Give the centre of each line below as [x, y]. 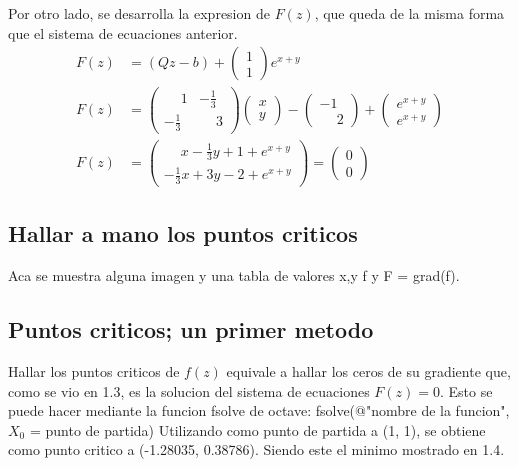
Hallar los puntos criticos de [94, 370]
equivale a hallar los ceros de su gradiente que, [368, 370]
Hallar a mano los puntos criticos [183, 233]
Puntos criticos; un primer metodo [191, 329]
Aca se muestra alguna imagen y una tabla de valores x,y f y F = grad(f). [234, 275]
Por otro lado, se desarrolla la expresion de [139, 13]
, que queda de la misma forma [409, 13]
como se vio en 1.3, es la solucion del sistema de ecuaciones [189, 390]
